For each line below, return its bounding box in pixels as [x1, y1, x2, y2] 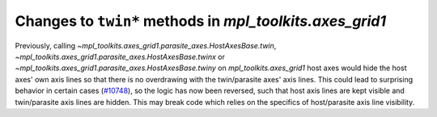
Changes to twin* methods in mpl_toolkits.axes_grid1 [15, 12, 386, 30]
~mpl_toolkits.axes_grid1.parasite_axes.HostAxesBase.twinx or [15, 52, 226, 61]
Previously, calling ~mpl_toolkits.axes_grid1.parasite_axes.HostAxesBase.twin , [15, 40, 277, 50]
